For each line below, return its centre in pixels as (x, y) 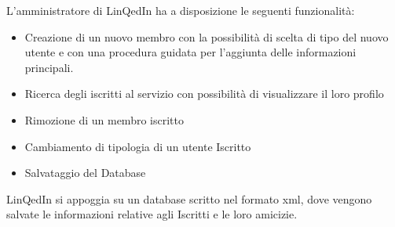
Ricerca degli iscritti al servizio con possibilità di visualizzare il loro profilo (204, 94)
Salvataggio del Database (85, 173)
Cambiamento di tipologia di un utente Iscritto (138, 146)
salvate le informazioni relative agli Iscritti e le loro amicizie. (152, 214)
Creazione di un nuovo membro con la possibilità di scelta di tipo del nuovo (207, 36)
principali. (49, 67)
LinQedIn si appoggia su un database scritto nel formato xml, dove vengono (189, 198)
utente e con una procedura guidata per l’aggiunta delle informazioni (190, 52)
